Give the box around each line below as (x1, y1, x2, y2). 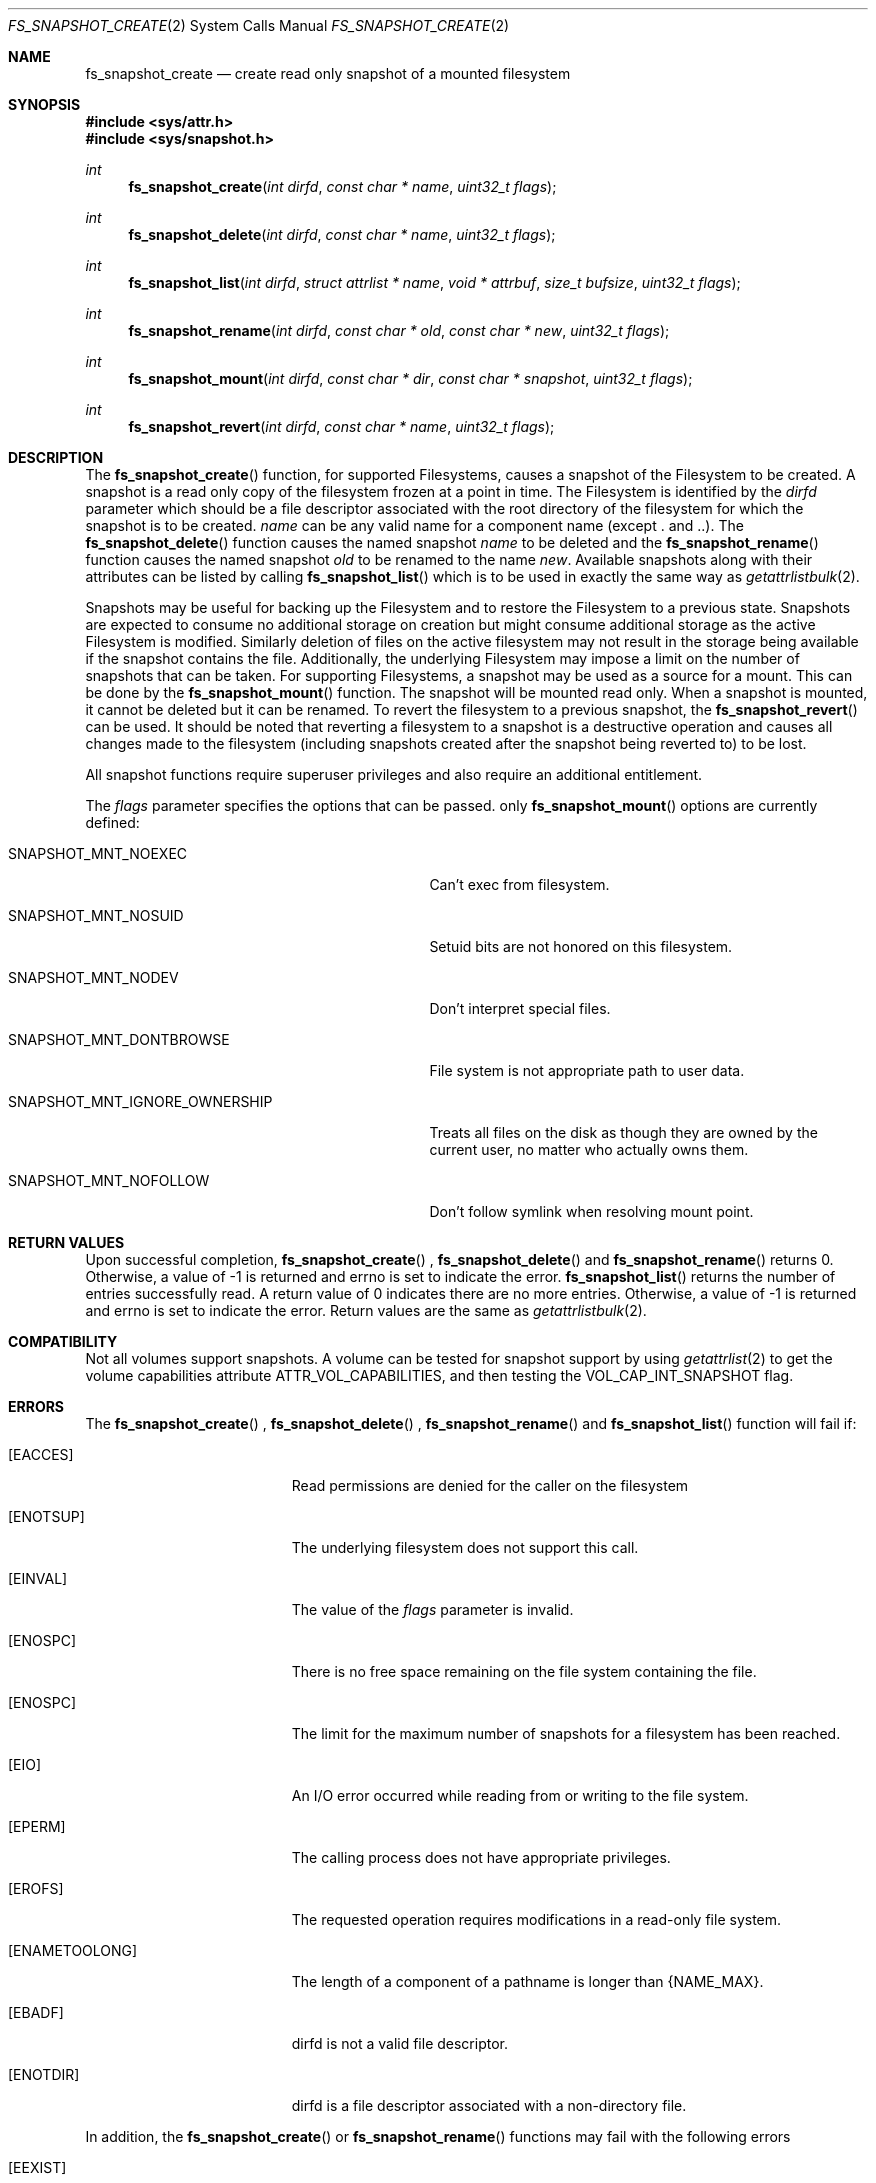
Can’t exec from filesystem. (429, 876, 610, 893)
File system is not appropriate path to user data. (429, 1062, 745, 1079)
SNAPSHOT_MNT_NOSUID (8, 907, 184, 924)
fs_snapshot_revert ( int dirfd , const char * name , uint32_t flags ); (128, 418, 555, 435)
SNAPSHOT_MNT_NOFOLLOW (8, 1172, 210, 1189)
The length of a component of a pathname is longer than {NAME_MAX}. (291, 1973, 764, 1990)
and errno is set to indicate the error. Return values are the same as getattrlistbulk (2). (85, 1302, 647, 1319)
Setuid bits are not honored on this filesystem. (429, 938, 733, 955)
